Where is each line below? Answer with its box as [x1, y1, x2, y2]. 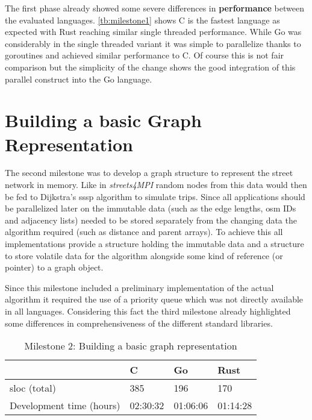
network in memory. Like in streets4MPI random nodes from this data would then [5, 178, 307, 191]
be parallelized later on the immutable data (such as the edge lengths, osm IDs [5, 202, 296, 215]
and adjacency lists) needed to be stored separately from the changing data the [5, 213, 297, 226]
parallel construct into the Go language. [5, 72, 152, 85]
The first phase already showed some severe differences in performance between [5, 2, 304, 14]
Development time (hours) [10, 398, 120, 413]
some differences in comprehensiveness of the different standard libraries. [5, 316, 273, 329]
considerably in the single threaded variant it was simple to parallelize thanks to [5, 37, 301, 49]
